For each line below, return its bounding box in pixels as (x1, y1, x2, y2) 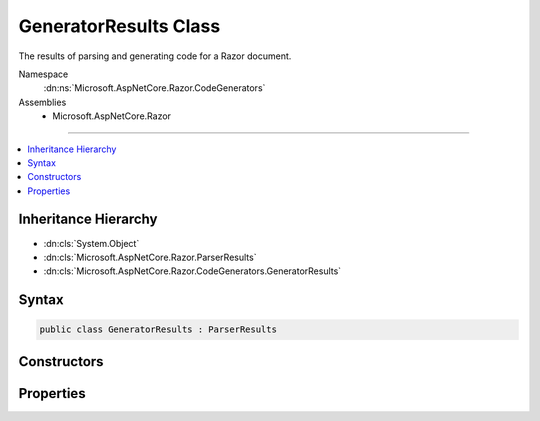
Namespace (18, 68, 69, 80)
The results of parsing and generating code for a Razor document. (18, 50, 292, 62)
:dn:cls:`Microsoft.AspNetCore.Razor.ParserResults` (43, 251, 257, 263)
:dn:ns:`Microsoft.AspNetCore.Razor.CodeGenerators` (43, 82, 266, 94)
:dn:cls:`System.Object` (43, 237, 140, 249)
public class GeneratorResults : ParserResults (39, 324, 277, 335)
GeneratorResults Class (18, 15, 221, 37)
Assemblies (18, 96, 67, 108)
